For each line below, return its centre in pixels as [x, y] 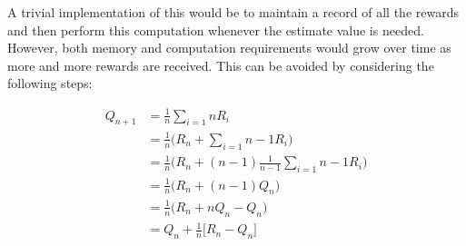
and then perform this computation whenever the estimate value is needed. [216, 30]
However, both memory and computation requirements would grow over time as [229, 48]
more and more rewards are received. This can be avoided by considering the [221, 65]
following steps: [50, 83]
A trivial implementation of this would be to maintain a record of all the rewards [233, 12]
